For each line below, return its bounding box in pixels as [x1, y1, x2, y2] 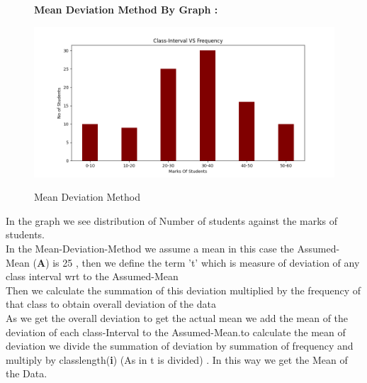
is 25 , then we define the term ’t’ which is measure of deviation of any [52, 255, 360, 270]
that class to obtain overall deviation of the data [6, 296, 216, 311]
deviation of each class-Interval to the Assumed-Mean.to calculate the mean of [6, 324, 346, 339]
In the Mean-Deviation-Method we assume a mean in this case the [6, 240, 294, 255]
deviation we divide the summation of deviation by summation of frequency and [6, 338, 354, 353]
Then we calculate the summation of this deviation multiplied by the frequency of [6, 282, 361, 297]
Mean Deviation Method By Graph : [34, 2, 218, 16]
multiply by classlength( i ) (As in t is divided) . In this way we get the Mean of [6, 352, 348, 367]
